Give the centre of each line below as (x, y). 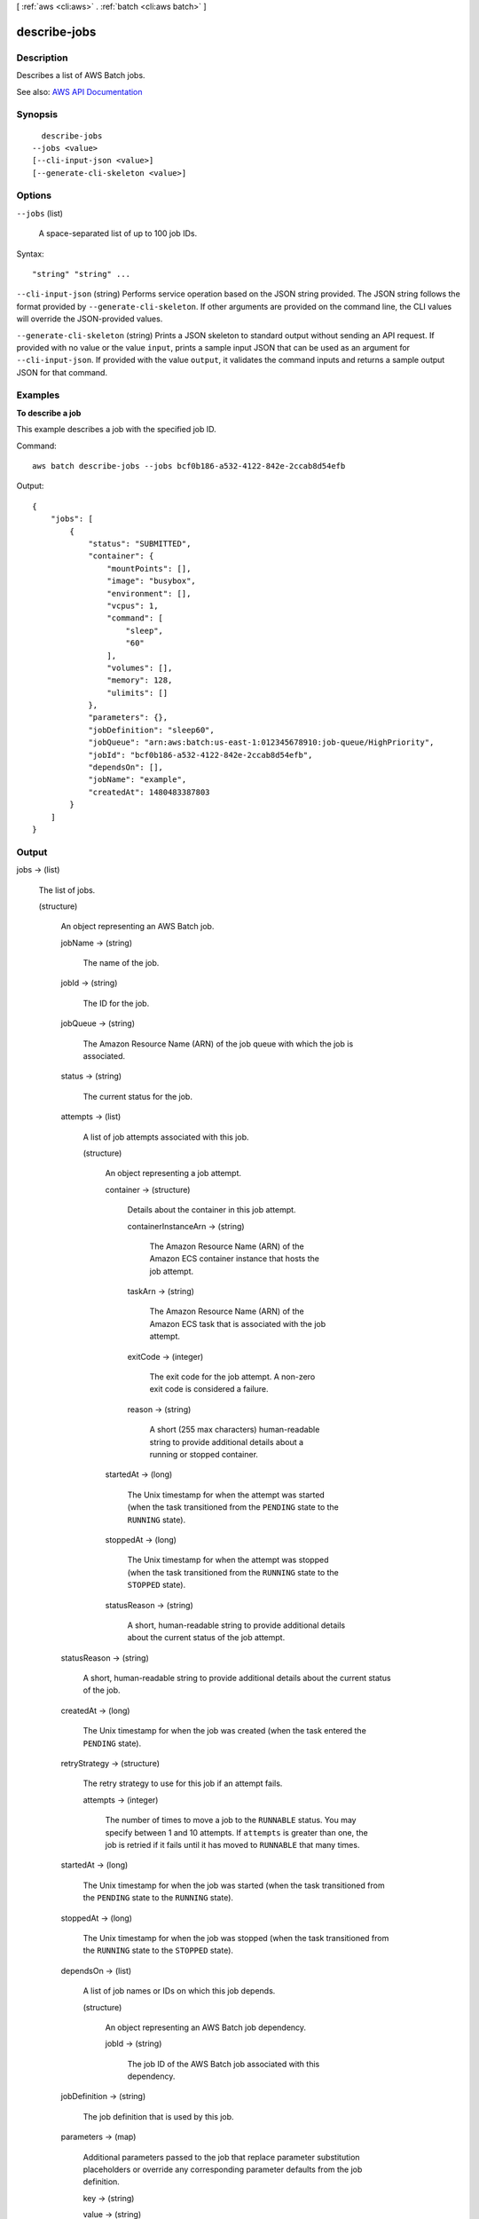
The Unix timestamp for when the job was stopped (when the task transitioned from (236, 1938)
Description (42, 58)
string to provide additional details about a (227, 1441)
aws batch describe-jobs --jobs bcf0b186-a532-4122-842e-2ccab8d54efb (189, 466)
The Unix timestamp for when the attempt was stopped (228, 1560)
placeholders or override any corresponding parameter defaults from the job (223, 2169)
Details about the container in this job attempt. (212, 1210)
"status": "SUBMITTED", (140, 543)
